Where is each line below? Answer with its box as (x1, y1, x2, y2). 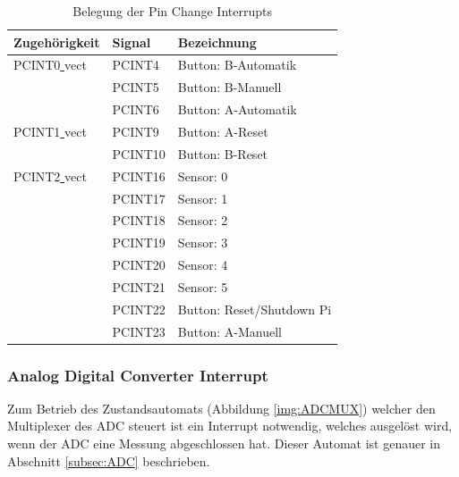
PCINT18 (112, 211, 166, 230)
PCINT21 (112, 277, 166, 296)
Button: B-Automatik (177, 55, 297, 74)
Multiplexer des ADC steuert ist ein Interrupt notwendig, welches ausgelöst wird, (7, 416, 453, 435)
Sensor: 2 (177, 211, 228, 230)
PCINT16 (112, 166, 166, 185)
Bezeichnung (177, 32, 257, 51)
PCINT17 (112, 188, 166, 207)
